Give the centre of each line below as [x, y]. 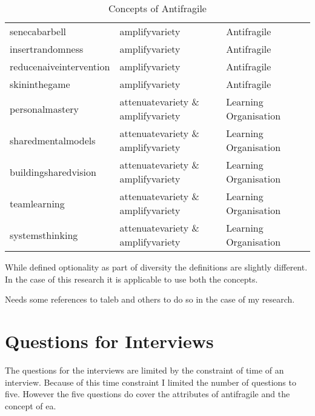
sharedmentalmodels [53, 140]
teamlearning [37, 203]
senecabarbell [38, 31]
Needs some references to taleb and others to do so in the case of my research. [150, 299]
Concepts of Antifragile [157, 8]
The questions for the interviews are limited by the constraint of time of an [144, 370]
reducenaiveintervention [60, 66]
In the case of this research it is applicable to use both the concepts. [131, 279]
